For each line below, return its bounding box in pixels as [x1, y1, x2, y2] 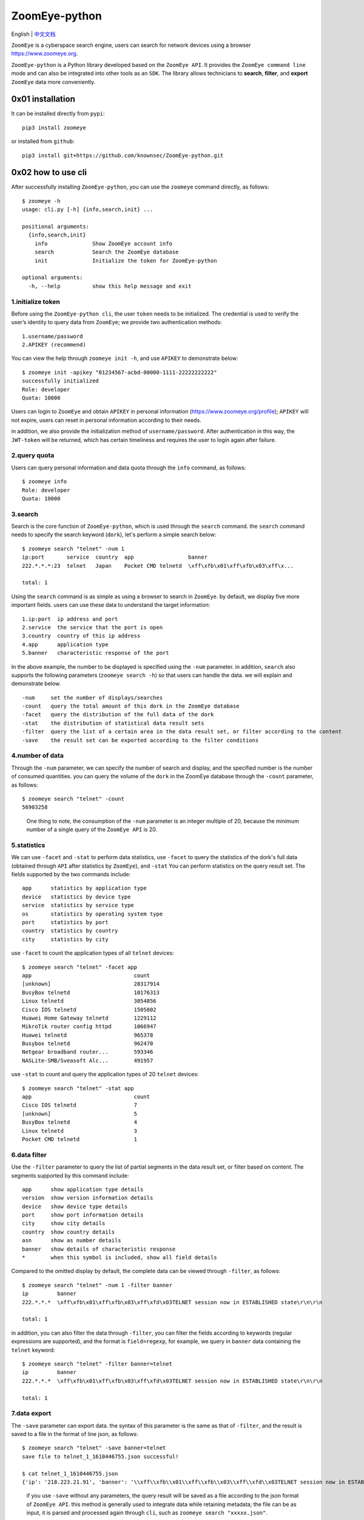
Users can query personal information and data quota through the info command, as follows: [11, 464, 246, 471]
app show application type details [22, 1186, 144, 1193]
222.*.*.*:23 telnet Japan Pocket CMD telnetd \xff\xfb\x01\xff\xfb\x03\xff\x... [22, 562, 294, 569]
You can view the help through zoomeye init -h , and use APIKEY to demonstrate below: [11, 354, 238, 362]
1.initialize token [11, 297, 60, 306]
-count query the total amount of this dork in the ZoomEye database [22, 703, 240, 710]
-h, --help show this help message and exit [28, 283, 192, 289]
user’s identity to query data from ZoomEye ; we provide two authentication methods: [11, 319, 223, 326]
